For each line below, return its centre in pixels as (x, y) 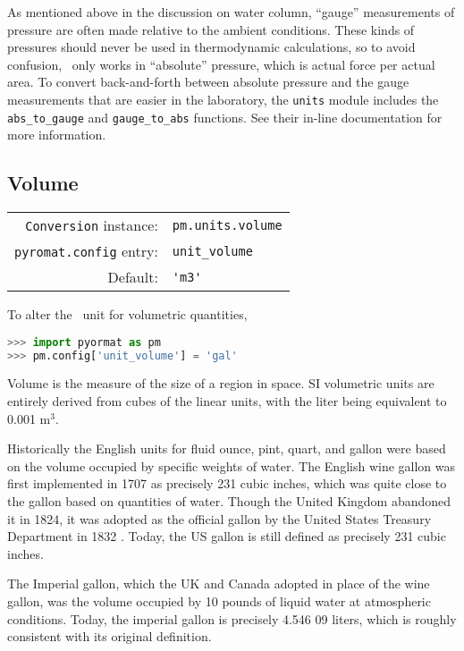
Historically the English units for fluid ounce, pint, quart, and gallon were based (227, 448)
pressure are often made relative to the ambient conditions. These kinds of (211, 29)
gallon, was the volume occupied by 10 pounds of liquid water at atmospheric (219, 600)
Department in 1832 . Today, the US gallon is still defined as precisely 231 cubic (227, 536)
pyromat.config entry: (86, 251)
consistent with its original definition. (110, 636)
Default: (133, 277)
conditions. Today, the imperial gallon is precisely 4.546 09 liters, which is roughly (232, 618)
